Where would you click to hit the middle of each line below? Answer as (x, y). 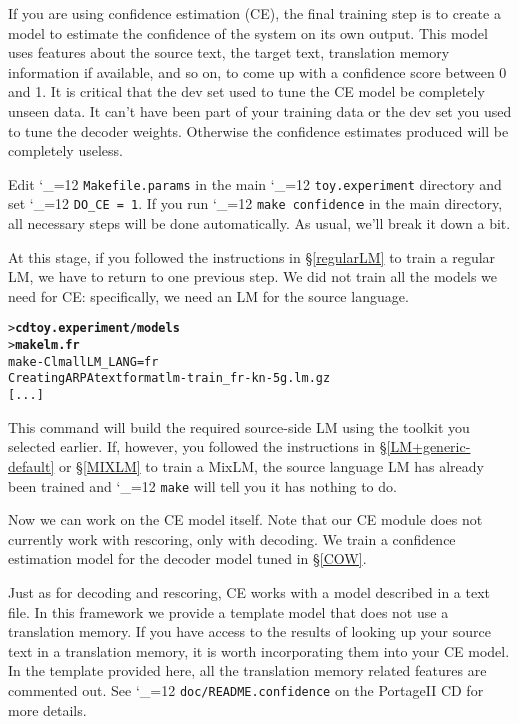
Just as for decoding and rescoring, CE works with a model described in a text (249, 591)
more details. (47, 709)
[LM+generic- (428, 446)
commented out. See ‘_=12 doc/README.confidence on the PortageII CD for (246, 689)
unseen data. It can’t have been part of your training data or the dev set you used (260, 110)
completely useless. (65, 150)
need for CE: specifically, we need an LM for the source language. (208, 295)
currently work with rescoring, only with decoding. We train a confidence (232, 538)
